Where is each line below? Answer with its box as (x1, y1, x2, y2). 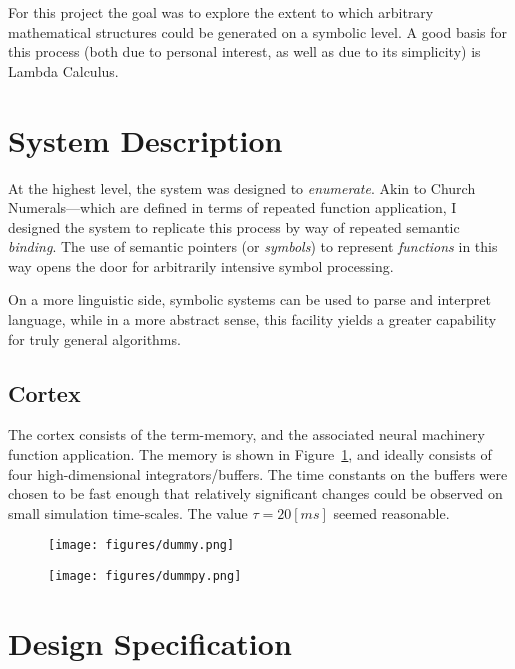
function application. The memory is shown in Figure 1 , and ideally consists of (8, 444, 492, 465)
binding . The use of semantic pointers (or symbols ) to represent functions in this (8, 236, 498, 257)
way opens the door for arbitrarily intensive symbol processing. (8, 255, 394, 276)
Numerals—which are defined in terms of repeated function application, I (8, 197, 457, 218)
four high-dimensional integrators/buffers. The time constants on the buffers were (8, 463, 508, 484)
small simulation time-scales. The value (8, 502, 248, 523)
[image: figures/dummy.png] (48, 538, 235, 553)
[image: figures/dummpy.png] (48, 569, 242, 584)
